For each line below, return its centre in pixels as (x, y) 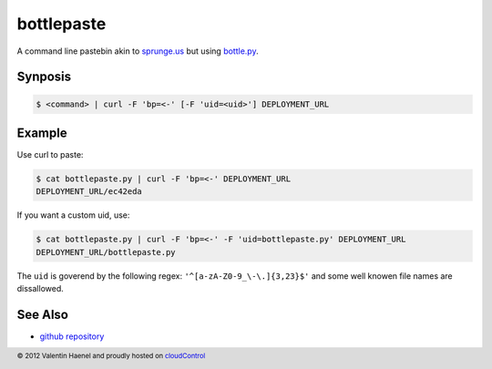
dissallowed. (40, 289)
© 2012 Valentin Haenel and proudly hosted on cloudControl (111, 356)
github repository (72, 336)
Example (42, 133)
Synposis (44, 77)
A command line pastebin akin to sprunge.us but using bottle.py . (138, 51)
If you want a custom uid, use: (73, 215)
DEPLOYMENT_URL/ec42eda (89, 192)
